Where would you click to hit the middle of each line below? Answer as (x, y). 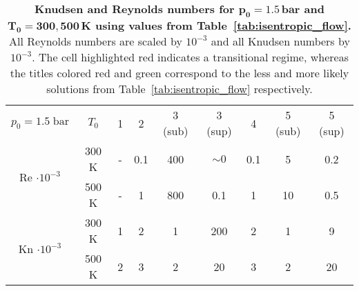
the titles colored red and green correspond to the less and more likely (179, 73)
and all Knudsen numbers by (280, 41)
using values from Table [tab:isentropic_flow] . (223, 26)
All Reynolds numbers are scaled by (96, 41)
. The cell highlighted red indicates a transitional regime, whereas (190, 57)
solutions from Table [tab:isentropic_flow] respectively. (179, 89)
